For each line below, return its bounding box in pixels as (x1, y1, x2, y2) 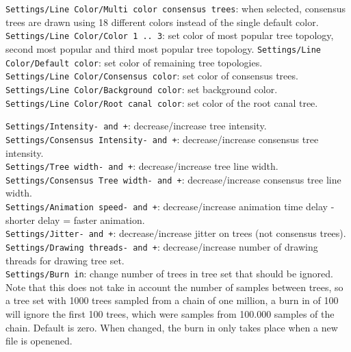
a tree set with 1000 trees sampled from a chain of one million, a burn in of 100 (5, 293, 339, 307)
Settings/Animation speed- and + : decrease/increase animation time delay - (5, 199, 335, 213)
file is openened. (5, 334, 73, 348)
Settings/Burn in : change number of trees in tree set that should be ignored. (5, 266, 333, 281)
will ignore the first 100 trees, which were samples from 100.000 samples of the (5, 307, 335, 320)
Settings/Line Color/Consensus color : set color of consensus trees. (5, 68, 298, 83)
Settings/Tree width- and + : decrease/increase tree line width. (5, 159, 278, 173)
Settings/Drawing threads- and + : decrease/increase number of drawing (5, 239, 318, 253)
